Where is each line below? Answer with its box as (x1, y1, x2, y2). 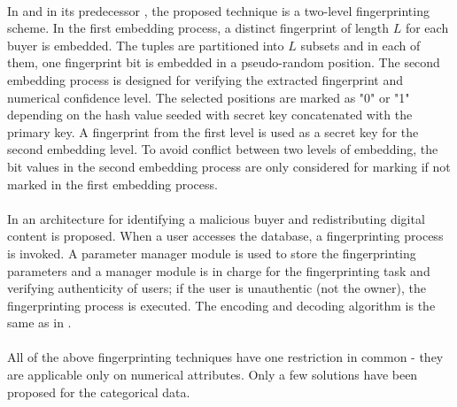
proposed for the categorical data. (7, 382, 190, 401)
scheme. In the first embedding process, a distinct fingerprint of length (7, 19, 390, 37)
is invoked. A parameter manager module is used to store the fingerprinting (7, 243, 416, 262)
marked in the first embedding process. (7, 174, 218, 193)
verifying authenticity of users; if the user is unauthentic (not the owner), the (7, 279, 426, 297)
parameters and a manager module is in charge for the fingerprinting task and (7, 261, 430, 280)
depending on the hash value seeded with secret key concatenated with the (7, 105, 413, 124)
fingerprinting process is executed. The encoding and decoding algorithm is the (7, 296, 436, 314)
